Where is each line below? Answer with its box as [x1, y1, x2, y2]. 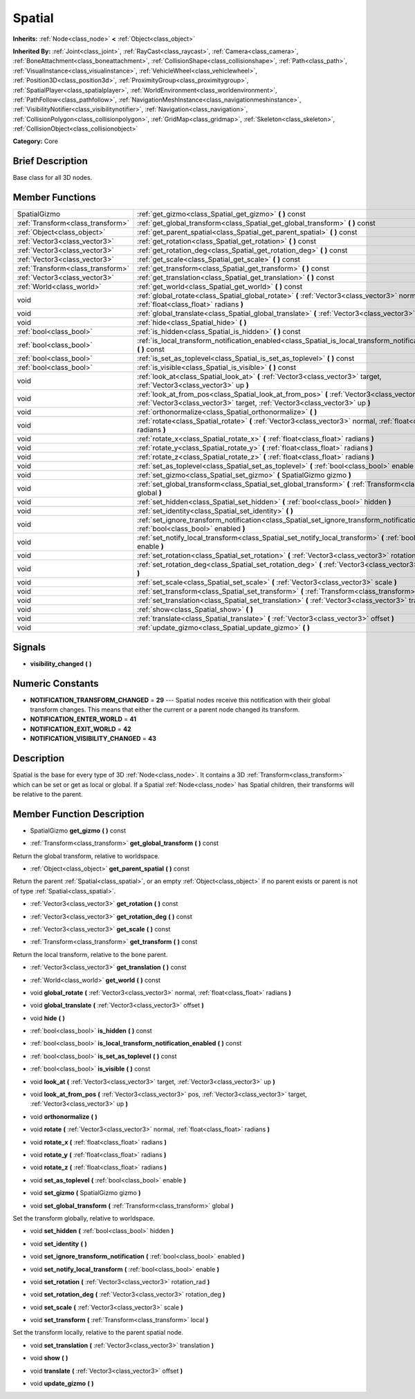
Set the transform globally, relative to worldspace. [12, 1214, 155, 1222]
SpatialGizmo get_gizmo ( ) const [30, 826, 126, 835]
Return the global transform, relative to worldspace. [12, 851, 160, 860]
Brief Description [12, 156, 88, 167]
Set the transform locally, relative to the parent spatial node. [12, 1328, 183, 1337]
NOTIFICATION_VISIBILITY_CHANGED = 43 [30, 734, 157, 743]
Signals [12, 641, 46, 653]
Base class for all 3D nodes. [12, 174, 93, 182]
